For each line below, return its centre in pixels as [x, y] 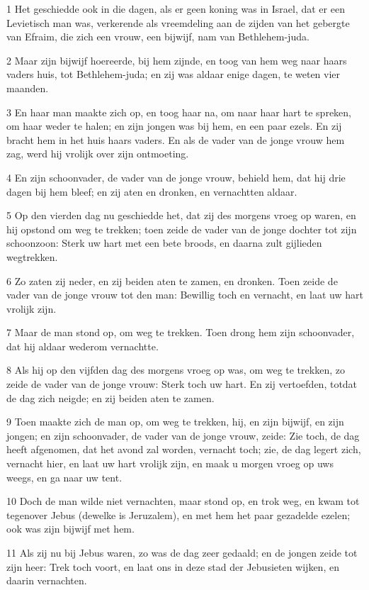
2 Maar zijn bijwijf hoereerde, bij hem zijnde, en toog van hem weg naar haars [177, 60]
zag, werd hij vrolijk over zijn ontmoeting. [98, 154]
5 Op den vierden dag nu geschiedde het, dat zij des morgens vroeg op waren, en [181, 215]
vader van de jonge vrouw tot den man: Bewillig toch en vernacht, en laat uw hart [185, 295]
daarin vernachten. [47, 580]
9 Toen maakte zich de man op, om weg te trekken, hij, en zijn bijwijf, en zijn [175, 422]
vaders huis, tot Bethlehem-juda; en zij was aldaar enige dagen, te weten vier [174, 74]
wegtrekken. [32, 256]
